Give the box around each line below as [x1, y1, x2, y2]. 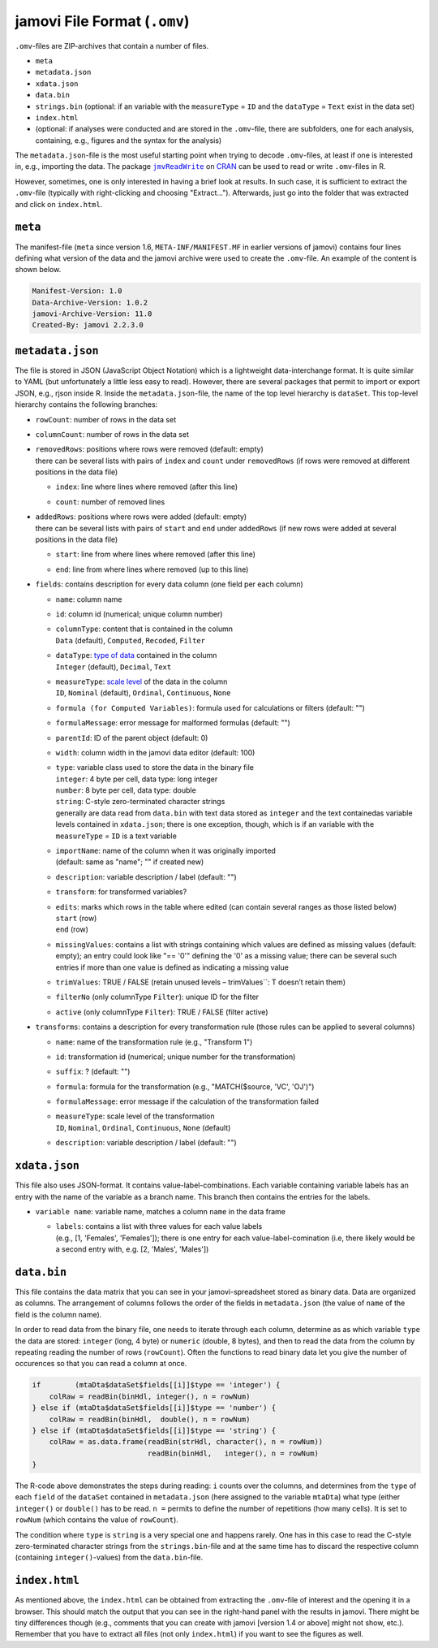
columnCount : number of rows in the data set [35, 429, 190, 439]
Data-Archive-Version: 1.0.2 [32, 297, 148, 307]
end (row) [55, 924, 89, 934]
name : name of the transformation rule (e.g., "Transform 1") [55, 1036, 253, 1047]
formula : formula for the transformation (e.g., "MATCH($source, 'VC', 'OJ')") [55, 1081, 315, 1092]
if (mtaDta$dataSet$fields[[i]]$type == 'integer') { [32, 1381, 281, 1390]
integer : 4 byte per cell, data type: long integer [55, 774, 218, 784]
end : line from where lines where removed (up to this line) [55, 564, 249, 574]
